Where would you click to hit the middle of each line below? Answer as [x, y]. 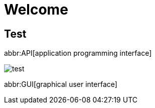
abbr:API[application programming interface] [78, 53]
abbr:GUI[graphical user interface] [61, 84]
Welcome [36, 10]
